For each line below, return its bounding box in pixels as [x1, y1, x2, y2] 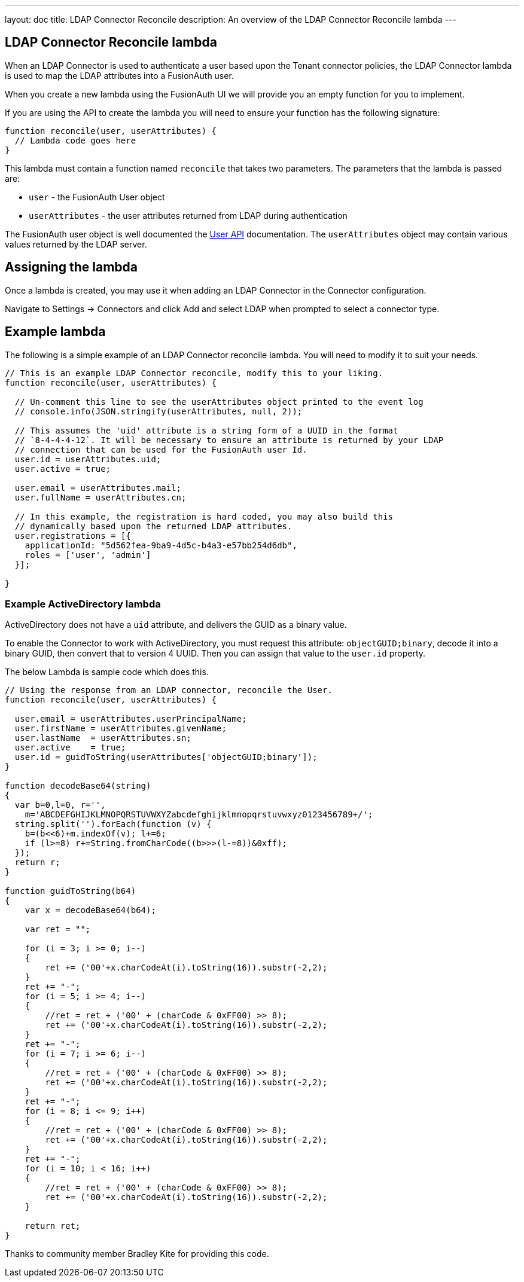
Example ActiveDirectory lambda [5, 597, 161, 610]
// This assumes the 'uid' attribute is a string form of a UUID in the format [14, 425, 398, 435]
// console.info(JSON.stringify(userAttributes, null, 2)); [14, 406, 303, 416]
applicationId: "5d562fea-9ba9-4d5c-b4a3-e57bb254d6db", [25, 540, 297, 550]
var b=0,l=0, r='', [14, 800, 106, 810]
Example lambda [5, 324, 106, 340]
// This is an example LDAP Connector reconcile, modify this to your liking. [5, 368, 383, 378]
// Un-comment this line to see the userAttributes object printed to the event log [14, 396, 424, 407]
